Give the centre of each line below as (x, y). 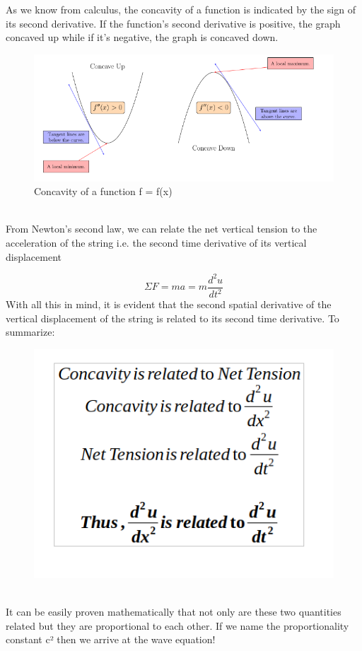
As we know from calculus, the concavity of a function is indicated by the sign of (181, 9)
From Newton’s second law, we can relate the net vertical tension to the (162, 229)
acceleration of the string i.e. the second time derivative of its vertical (156, 243)
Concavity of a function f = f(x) (103, 191)
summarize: (30, 332)
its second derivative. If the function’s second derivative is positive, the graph (173, 23)
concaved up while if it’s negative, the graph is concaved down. (142, 37)
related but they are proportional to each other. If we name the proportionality (177, 625)
